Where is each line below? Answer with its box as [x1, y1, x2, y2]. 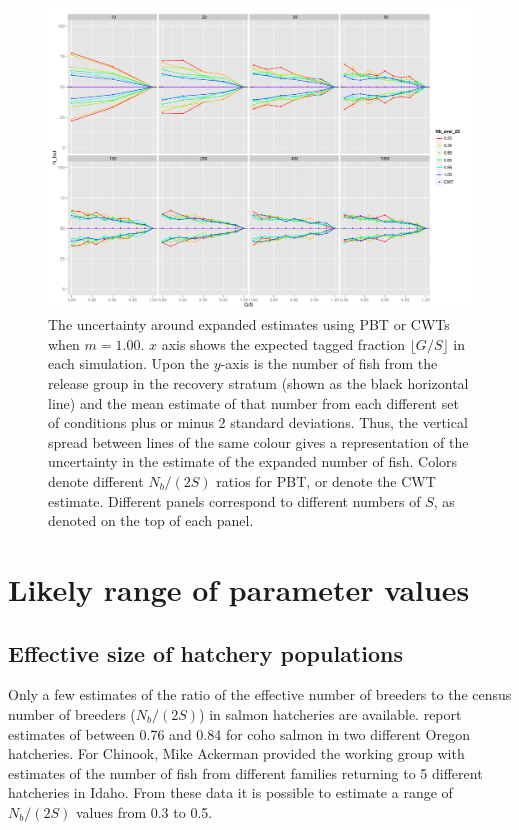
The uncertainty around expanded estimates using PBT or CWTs [48, 314, 450, 335]
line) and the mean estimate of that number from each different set [48, 392, 459, 413]
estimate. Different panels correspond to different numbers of [48, 490, 421, 511]
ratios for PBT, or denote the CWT [216, 471, 436, 492]
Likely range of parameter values [8, 568, 470, 609]
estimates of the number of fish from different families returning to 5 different [8, 762, 483, 783]
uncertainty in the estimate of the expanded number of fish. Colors [48, 451, 458, 472]
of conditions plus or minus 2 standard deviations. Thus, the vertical [48, 412, 468, 433]
